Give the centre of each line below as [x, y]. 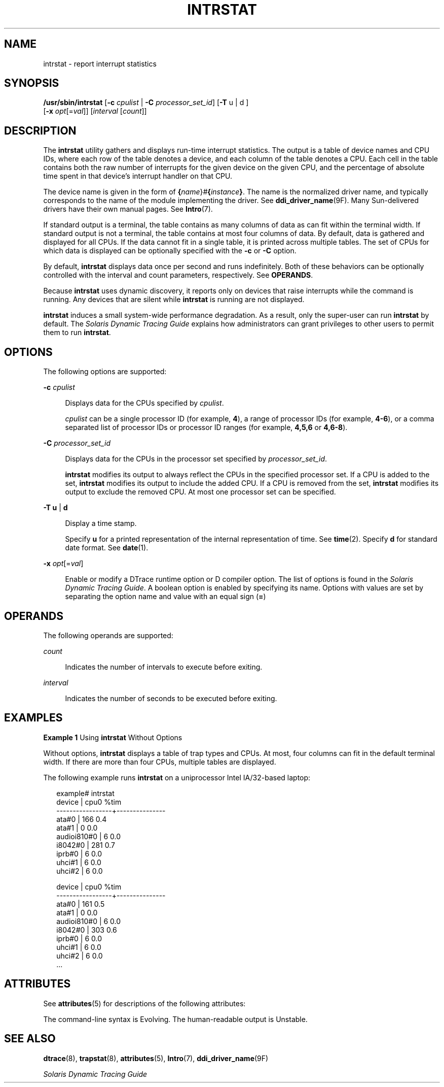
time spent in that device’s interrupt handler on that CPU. [138, 176]
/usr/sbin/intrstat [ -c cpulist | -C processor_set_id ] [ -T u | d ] [146, 103]
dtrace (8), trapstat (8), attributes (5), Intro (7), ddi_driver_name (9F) [156, 1058]
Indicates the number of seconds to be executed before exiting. [171, 698]
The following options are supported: [105, 372]
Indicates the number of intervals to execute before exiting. [164, 667]
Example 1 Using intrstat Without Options [113, 737]
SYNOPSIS [32, 83]
